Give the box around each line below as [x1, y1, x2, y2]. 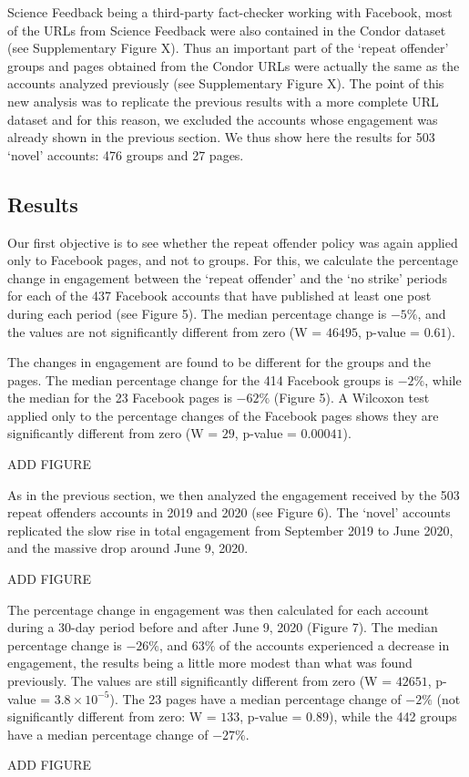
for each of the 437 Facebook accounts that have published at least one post [7, 286, 432, 305]
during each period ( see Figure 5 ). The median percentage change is [7, 303, 387, 322]
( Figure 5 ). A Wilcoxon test [273, 388, 430, 407]
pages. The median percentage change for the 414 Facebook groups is [7, 370, 394, 389]
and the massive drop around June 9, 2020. [7, 538, 249, 557]
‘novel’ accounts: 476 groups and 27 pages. [7, 145, 244, 164]
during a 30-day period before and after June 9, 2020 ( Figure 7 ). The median [7, 618, 438, 637]
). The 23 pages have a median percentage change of [109, 689, 402, 708]
